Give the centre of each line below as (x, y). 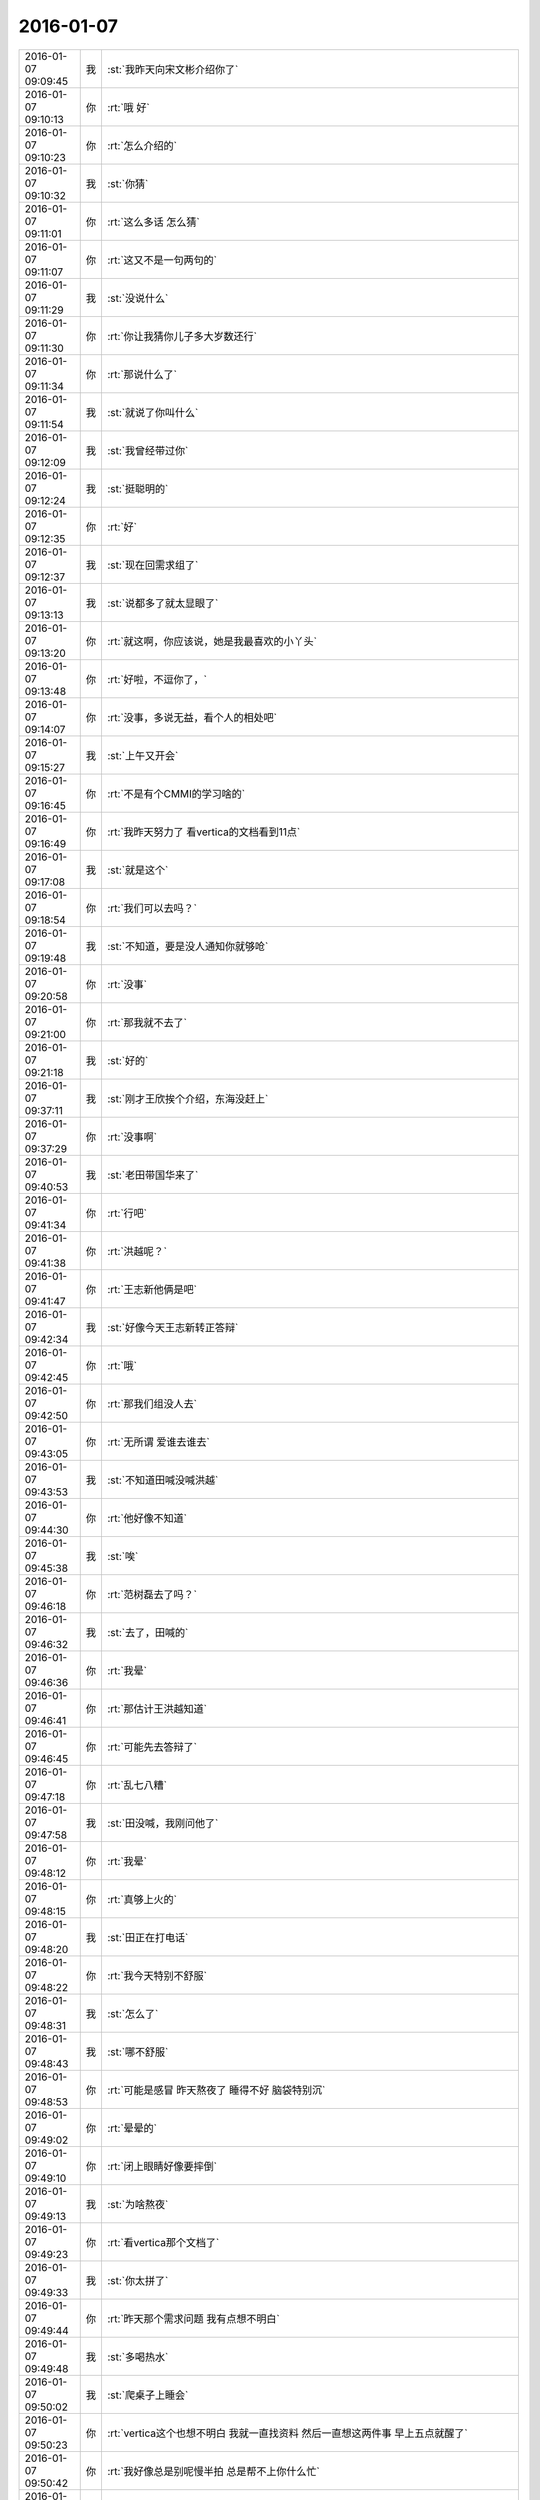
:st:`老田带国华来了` (152, 1175)
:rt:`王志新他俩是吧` (151, 1289)
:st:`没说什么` (137, 298)
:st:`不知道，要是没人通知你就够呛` (187, 946)
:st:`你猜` (127, 183)
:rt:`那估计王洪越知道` (156, 1708)
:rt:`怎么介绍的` (141, 145)
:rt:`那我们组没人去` (151, 1403)
